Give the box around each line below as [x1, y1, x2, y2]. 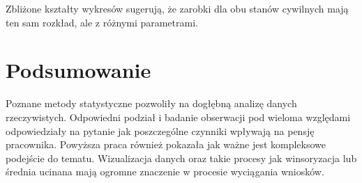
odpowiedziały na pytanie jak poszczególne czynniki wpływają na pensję [6, 123, 315, 138]
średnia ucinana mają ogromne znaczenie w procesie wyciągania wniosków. [6, 164, 324, 179]
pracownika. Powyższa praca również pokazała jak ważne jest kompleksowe [6, 137, 326, 152]
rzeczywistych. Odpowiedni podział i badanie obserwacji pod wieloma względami [6, 109, 351, 124]
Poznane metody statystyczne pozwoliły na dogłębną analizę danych [6, 96, 297, 111]
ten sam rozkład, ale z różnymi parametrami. [6, 15, 198, 29]
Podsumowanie [6, 56, 151, 84]
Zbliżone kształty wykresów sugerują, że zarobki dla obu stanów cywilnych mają [6, 1, 349, 15]
